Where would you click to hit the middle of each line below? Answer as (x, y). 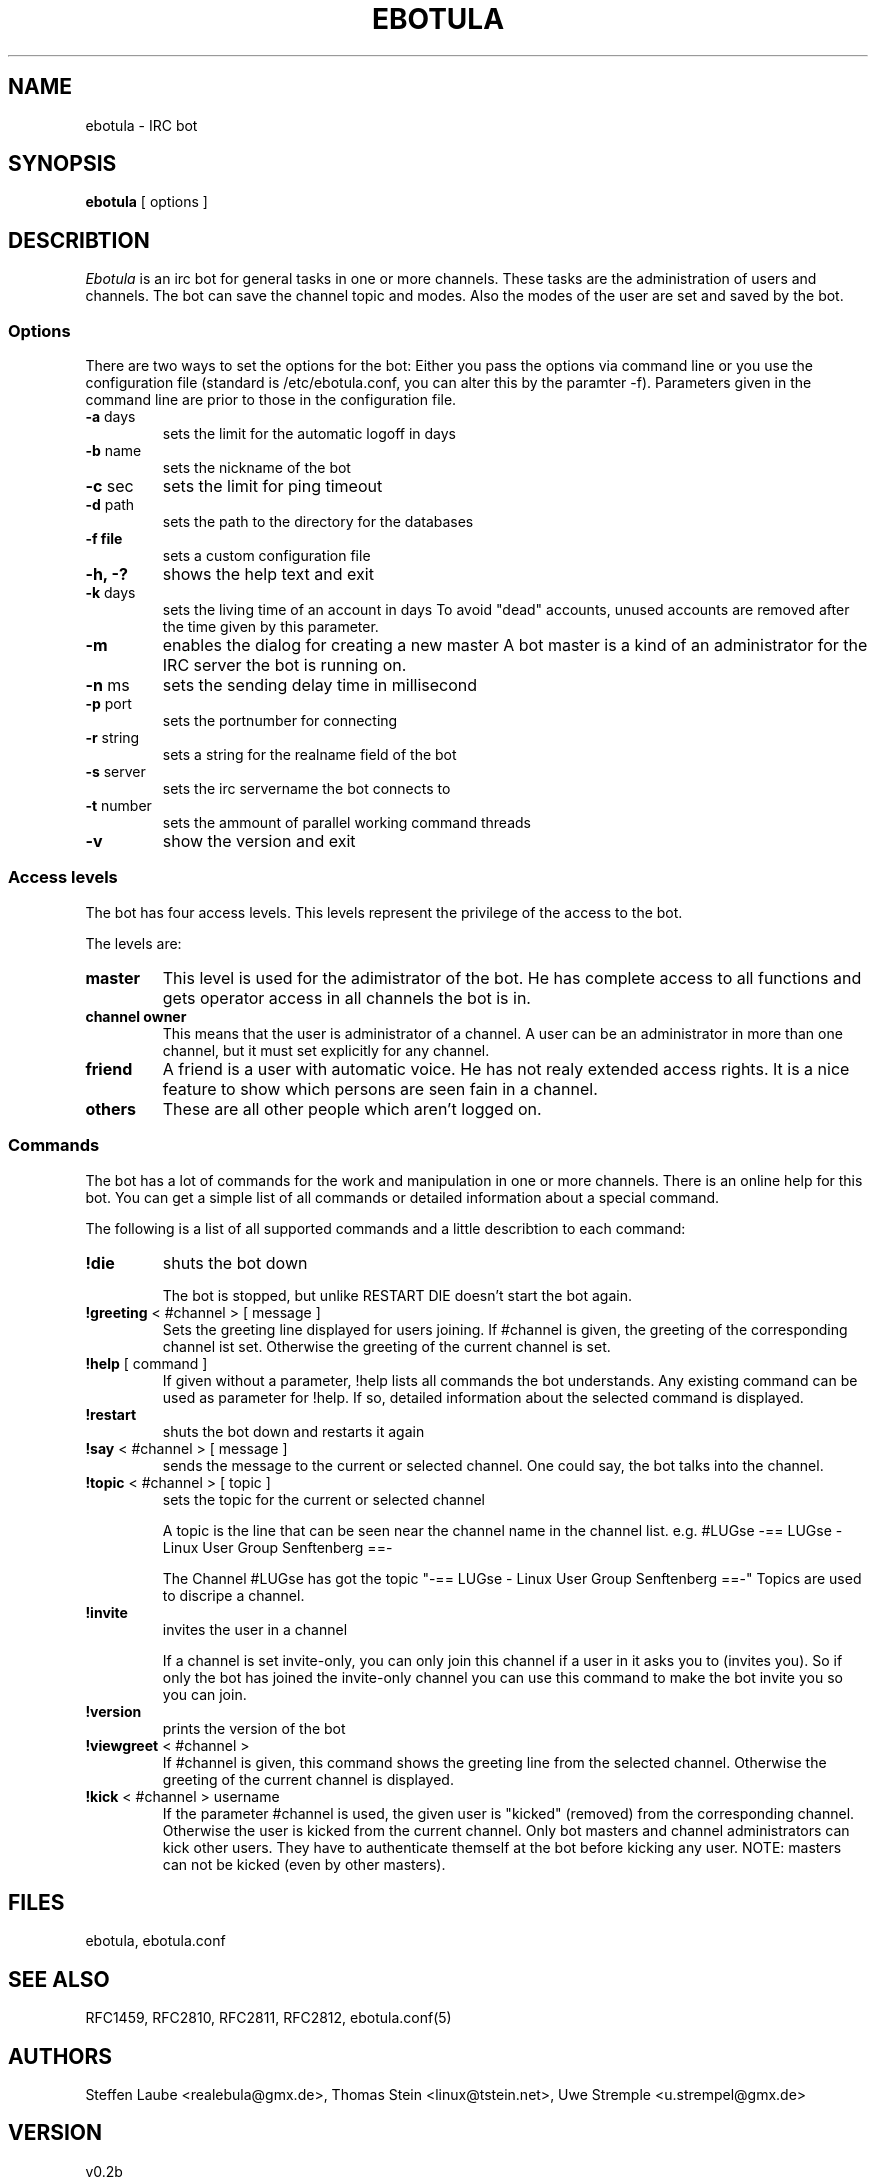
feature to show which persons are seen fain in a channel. (380, 1088)
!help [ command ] (146, 1363)
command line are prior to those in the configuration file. (271, 400)
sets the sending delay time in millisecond (320, 685)
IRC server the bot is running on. (284, 665)
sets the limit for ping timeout (272, 486)
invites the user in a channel (255, 1629)
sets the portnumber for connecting (280, 721)
